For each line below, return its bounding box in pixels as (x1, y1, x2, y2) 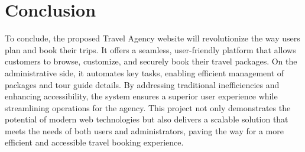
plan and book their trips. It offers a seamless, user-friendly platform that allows (5, 43, 296, 56)
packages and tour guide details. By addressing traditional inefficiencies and (5, 78, 280, 90)
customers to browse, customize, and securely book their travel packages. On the (5, 55, 297, 67)
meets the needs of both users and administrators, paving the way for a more (5, 124, 284, 137)
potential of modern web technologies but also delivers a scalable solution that (5, 113, 288, 125)
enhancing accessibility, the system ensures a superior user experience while (5, 90, 278, 102)
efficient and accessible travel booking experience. (5, 136, 184, 148)
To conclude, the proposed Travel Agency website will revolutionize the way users (5, 32, 300, 44)
